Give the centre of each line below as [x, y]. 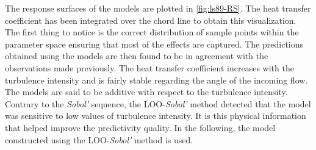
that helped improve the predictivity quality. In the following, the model [140, 127]
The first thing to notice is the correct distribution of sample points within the [152, 32]
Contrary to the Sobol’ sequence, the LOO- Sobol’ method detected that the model [158, 103]
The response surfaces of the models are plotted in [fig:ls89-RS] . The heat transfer [158, 8]
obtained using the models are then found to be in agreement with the [137, 56]
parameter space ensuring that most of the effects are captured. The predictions [154, 44]
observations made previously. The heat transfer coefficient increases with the [149, 67]
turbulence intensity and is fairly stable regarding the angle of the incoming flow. [156, 80]
